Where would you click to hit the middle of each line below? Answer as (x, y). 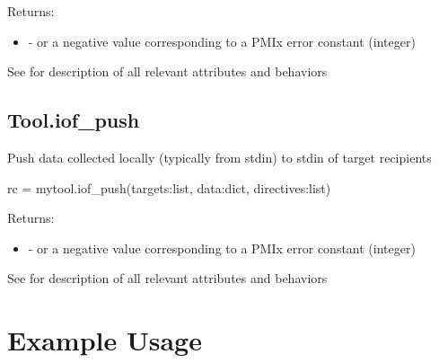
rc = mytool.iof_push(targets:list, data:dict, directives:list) (169, 187)
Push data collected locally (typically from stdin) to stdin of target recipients (219, 157)
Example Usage (105, 340)
